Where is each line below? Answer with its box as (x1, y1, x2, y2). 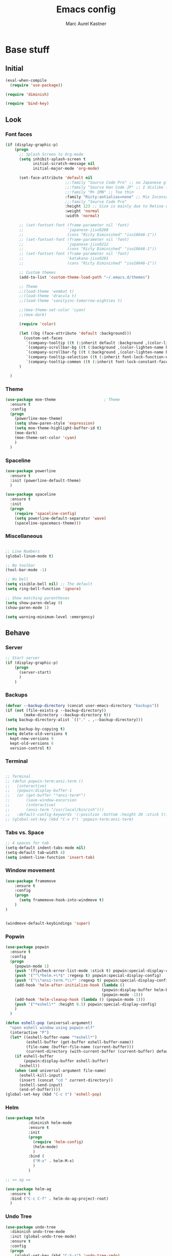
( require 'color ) (18, 321, 56, 326)
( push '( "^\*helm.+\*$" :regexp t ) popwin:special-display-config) (14, 973, 161, 978)
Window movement (5, 867, 55, 874)
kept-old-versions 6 (10, 741, 54, 746)
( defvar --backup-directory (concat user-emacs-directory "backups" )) (5, 703, 159, 708)
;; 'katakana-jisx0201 (18, 256, 109, 261)
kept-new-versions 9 (10, 736, 54, 741)
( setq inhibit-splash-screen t (18, 156, 86, 162)
